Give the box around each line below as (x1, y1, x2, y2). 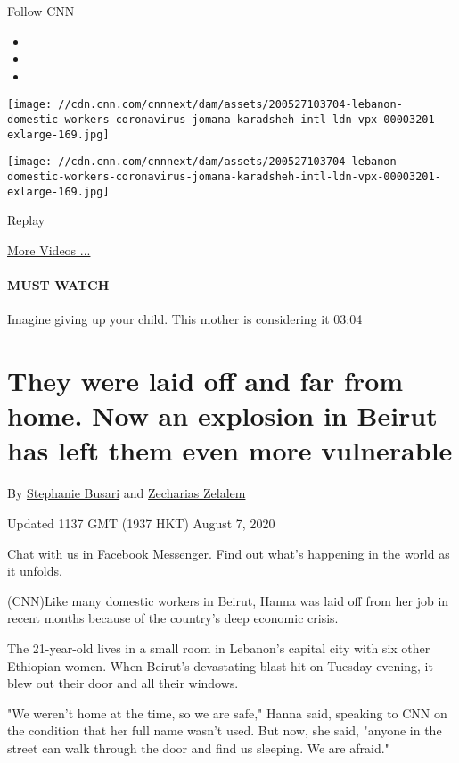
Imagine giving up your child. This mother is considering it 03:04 (7, 310, 363, 328)
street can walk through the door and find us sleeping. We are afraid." (7, 738, 389, 757)
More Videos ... (7, 240, 91, 259)
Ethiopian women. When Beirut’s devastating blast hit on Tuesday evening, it (7, 656, 433, 675)
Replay (7, 211, 45, 229)
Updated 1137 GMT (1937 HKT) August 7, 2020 (7, 513, 275, 532)
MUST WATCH (7, 276, 110, 294)
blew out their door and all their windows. (7, 674, 239, 693)
